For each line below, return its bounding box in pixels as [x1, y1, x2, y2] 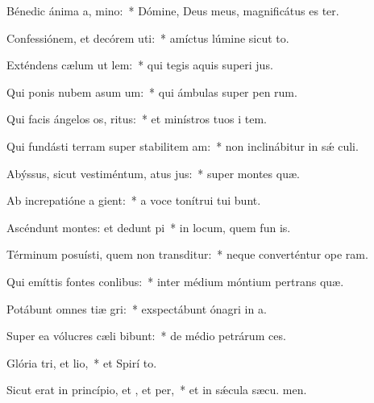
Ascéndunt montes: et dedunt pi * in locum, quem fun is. [6, 218, 291, 235]
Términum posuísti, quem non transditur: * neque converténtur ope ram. [6, 246, 368, 263]
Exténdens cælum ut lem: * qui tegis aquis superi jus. [6, 56, 273, 73]
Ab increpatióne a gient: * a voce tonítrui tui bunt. [6, 192, 261, 209]
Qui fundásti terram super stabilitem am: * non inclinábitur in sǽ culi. [6, 137, 359, 154]
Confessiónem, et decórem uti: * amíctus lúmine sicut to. [6, 29, 289, 46]
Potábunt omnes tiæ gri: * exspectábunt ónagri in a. [6, 300, 267, 317]
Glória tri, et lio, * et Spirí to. [6, 354, 157, 371]
